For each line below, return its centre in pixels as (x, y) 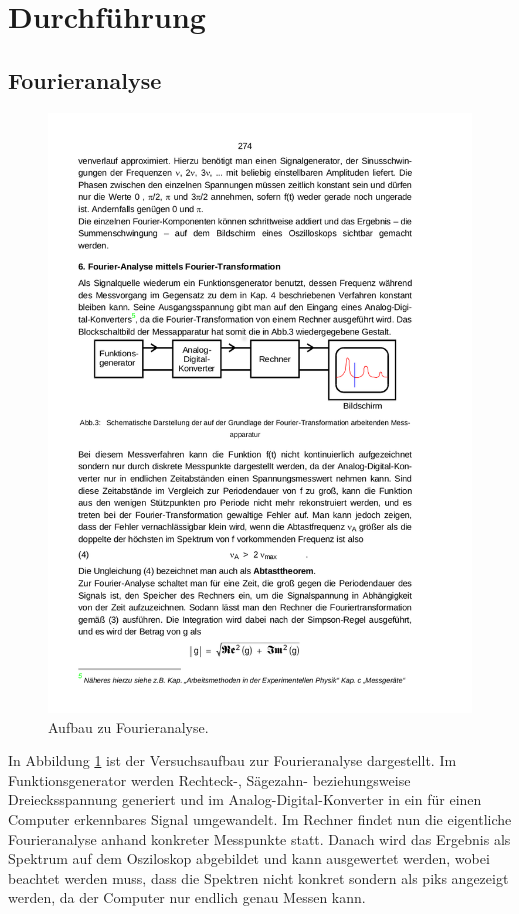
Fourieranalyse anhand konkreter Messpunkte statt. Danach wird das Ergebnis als (259, 838)
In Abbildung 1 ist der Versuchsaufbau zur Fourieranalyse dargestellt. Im (232, 760)
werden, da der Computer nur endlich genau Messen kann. (187, 897)
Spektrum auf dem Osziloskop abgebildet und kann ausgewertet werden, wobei (249, 858)
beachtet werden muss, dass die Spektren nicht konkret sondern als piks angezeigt (258, 877)
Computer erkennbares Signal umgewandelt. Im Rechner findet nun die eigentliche (260, 819)
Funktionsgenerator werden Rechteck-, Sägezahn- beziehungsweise (209, 779)
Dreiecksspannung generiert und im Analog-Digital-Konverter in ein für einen (245, 799)
